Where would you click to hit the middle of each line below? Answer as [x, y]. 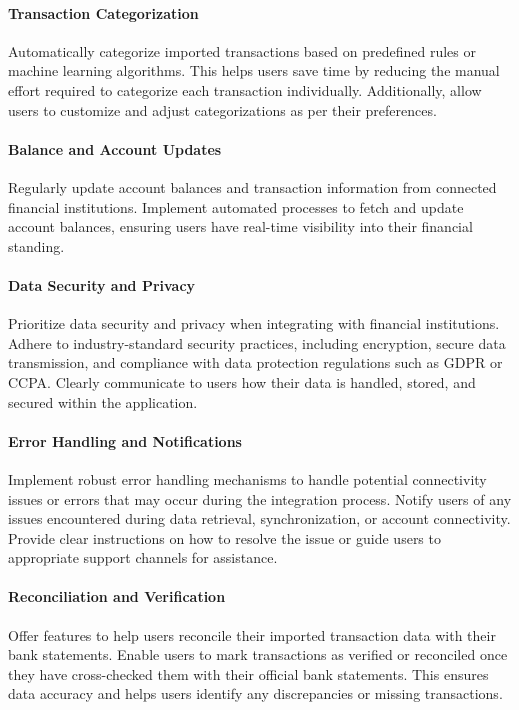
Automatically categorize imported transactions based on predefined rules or [242, 50]
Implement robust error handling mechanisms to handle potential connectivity [247, 478]
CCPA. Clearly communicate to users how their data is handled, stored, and [242, 381]
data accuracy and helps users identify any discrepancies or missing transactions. [255, 693]
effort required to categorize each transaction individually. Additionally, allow [245, 89]
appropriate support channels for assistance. [143, 557]
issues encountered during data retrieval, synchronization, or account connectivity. [259, 518]
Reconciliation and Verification [117, 596]
